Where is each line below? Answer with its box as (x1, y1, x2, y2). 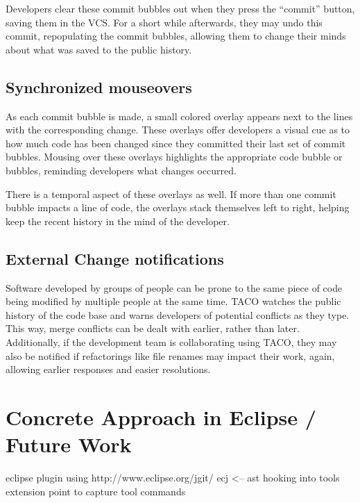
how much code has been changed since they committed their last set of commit (6, 135, 346, 150)
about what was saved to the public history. (6, 42, 192, 56)
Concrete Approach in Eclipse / (6, 402, 316, 431)
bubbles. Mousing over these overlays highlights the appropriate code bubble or (6, 149, 343, 164)
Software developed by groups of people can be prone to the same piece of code (6, 280, 343, 295)
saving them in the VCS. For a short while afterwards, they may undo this (6, 15, 323, 29)
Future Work (6, 430, 132, 459)
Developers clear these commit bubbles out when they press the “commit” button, (6, 1, 355, 15)
